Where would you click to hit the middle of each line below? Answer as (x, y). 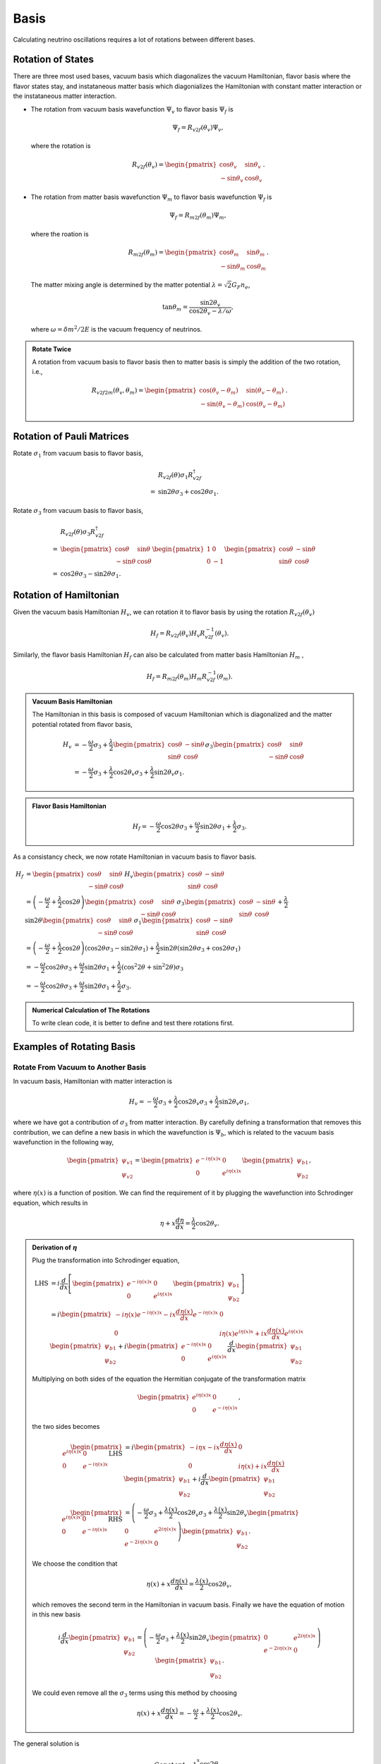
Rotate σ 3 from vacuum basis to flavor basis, (78, 511)
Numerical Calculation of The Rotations (91, 1010)
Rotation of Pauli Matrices (71, 436)
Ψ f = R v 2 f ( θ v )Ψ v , (198, 128)
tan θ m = (175, 308)
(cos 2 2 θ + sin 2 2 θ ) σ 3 (152, 967)
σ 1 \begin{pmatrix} (164, 921)
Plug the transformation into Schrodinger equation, (106, 1260)
